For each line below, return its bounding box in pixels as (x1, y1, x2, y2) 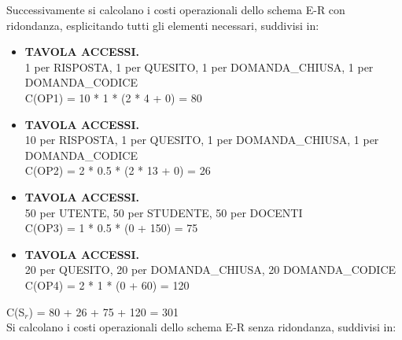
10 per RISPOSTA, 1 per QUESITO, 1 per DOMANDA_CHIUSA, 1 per (24, 131, 379, 148)
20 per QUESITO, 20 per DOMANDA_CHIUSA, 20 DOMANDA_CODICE (24, 261, 396, 278)
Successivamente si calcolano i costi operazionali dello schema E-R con (6, 2, 345, 17)
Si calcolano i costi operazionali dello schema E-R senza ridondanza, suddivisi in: (6, 319, 396, 335)
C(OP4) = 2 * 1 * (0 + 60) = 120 (24, 276, 190, 293)
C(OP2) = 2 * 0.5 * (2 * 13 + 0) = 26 (24, 162, 211, 179)
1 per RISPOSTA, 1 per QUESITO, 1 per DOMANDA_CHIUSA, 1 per (24, 58, 374, 75)
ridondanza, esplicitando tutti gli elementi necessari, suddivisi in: (6, 17, 319, 33)
